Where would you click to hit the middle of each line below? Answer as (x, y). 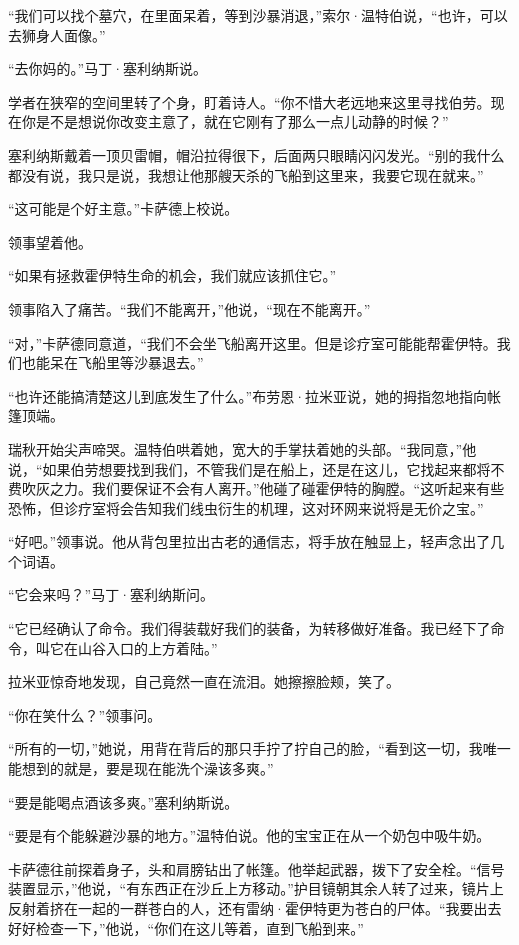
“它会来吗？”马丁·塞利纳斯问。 (111, 594)
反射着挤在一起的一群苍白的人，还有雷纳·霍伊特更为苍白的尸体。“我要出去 (255, 908)
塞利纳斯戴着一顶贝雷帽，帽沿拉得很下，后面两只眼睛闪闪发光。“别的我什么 (256, 154)
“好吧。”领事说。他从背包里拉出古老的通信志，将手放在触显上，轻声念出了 (249, 541)
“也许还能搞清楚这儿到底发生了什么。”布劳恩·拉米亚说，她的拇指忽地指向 (248, 395)
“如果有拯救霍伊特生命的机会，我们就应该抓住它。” (172, 275)
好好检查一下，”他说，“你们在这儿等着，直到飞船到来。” (186, 927)
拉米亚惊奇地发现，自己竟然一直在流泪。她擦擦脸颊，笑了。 (204, 681)
